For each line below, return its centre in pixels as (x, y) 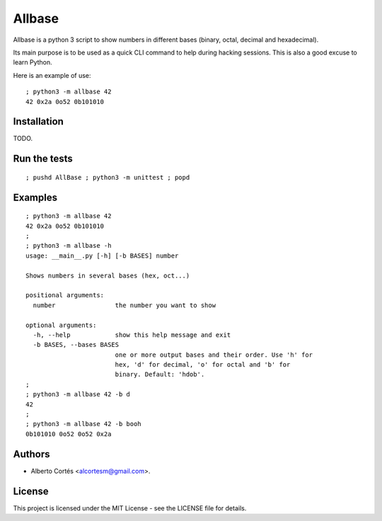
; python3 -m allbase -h (69, 246)
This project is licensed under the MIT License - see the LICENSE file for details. (130, 508)
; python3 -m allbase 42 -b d (78, 394)
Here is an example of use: (52, 75)
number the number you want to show (124, 305)
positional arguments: (65, 295)
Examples (35, 197)
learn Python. (33, 62)
